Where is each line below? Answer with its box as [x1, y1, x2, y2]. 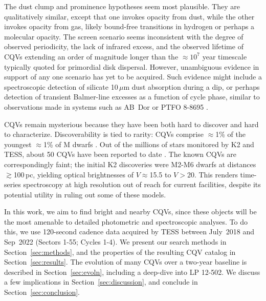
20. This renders [187, 169, 238, 179]
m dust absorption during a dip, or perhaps [123, 81, 260, 92]
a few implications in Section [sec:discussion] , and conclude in [4, 276, 198, 287]
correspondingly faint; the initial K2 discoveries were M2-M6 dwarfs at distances [4, 158, 256, 169]
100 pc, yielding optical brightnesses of [13, 169, 134, 179]
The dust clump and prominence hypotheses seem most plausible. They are [4, 1, 240, 11]
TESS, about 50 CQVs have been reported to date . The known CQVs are [4, 149, 236, 159]
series [4, 179, 21, 190]
